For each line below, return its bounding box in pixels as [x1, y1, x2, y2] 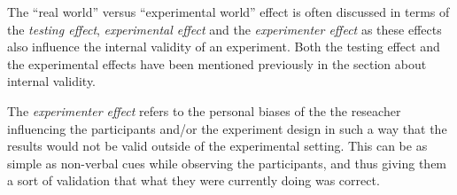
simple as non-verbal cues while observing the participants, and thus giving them [7, 153, 447, 172]
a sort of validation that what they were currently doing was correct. [7, 171, 380, 190]
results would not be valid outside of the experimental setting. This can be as [7, 136, 428, 155]
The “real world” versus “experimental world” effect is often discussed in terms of [7, 3, 450, 20]
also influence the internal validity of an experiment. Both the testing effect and [7, 37, 440, 56]
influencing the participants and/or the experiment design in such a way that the [7, 119, 447, 137]
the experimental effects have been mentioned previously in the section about [7, 54, 427, 73]
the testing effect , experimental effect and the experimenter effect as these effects [7, 19, 442, 38]
